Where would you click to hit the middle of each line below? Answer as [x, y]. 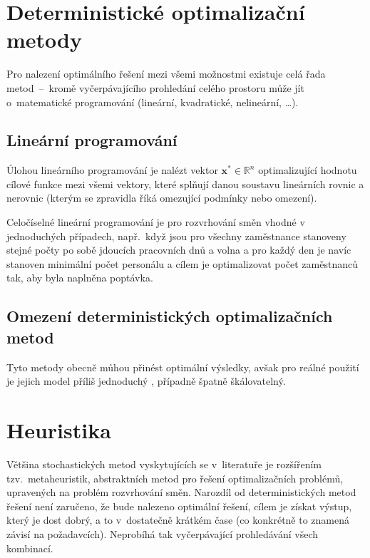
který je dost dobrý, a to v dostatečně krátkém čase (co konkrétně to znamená [178, 520]
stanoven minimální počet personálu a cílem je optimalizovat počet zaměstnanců [182, 263]
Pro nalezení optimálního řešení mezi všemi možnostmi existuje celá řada [166, 74]
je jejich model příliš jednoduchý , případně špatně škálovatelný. [146, 381]
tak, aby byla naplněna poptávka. [80, 278]
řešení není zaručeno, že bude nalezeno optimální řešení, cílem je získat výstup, [179, 506]
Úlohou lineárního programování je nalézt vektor [112, 170]
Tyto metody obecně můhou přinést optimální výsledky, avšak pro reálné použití [183, 367]
